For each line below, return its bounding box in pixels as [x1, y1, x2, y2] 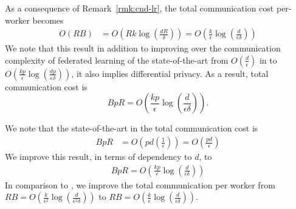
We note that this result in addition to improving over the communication [5, 42, 281, 55]
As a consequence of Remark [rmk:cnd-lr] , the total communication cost [5, 2, 274, 14]
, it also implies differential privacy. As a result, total [71, 67, 269, 79]
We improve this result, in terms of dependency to [5, 150, 192, 163]
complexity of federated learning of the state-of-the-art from [5, 53, 229, 66]
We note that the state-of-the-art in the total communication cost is [5, 122, 258, 134]
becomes [32, 13, 64, 26]
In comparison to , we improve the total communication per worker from [5, 178, 275, 191]
